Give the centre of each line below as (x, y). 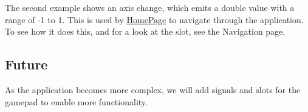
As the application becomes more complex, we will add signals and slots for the (153, 89)
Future (26, 64)
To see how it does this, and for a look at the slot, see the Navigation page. (145, 31)
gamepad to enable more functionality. (76, 101)
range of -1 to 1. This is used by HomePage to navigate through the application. (154, 19)
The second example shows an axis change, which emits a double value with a (150, 7)
